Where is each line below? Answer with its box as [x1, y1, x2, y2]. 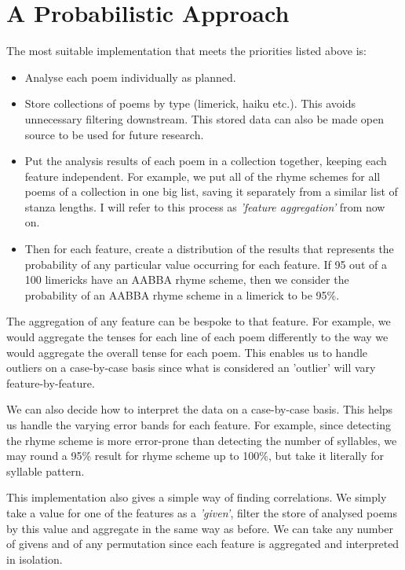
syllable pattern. [6, 462, 85, 479]
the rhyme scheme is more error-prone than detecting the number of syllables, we [6, 432, 397, 448]
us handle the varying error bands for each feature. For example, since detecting [6, 417, 391, 432]
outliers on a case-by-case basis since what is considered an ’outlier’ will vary [6, 359, 376, 376]
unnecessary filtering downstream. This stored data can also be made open [24, 110, 384, 127]
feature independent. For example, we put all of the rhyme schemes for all [24, 167, 381, 184]
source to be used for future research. [24, 126, 204, 142]
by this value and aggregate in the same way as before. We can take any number [6, 520, 394, 536]
